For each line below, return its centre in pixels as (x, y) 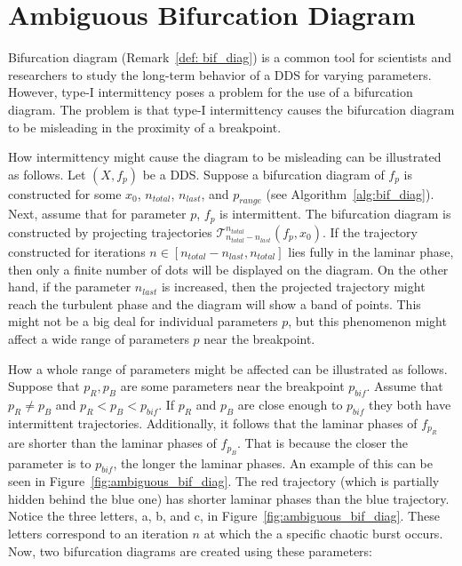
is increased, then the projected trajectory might (293, 287)
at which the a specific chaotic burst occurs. (323, 534)
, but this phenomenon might (367, 321)
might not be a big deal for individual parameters (143, 321)
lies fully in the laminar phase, (371, 251)
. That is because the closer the (323, 443)
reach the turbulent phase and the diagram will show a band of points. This (215, 303)
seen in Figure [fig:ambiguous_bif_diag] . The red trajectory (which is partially (224, 481)
